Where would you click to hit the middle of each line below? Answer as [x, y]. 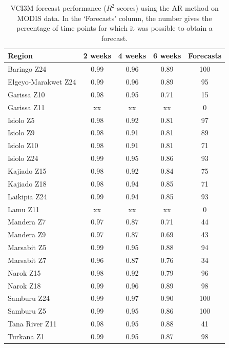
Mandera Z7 [27, 222]
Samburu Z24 [29, 298]
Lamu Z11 [24, 209]
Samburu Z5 [27, 311]
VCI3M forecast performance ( [58, 8]
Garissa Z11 [26, 107]
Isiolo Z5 [21, 120]
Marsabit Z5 [27, 247]
